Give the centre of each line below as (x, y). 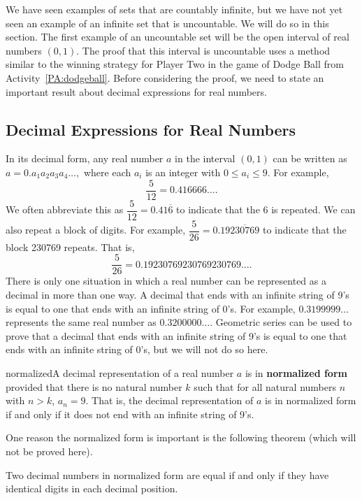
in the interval (205, 158)
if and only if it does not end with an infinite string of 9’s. (130, 414)
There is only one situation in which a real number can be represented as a (166, 281)
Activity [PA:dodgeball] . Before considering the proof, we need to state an (165, 77)
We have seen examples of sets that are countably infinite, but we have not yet (174, 9)
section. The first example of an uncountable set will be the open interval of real (178, 37)
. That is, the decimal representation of (169, 400)
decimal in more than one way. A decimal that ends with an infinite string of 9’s (178, 294)
